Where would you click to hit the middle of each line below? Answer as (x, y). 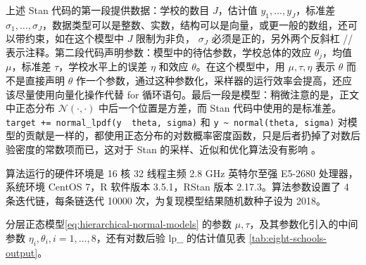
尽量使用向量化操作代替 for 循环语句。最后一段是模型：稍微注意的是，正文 (187, 94)
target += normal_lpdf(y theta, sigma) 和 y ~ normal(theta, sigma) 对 (177, 121)
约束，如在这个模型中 (74, 38)
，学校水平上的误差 (103, 66)
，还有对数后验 (131, 238)
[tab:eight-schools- (288, 238)
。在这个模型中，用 (240, 66)
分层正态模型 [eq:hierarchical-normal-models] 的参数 (119, 224)
